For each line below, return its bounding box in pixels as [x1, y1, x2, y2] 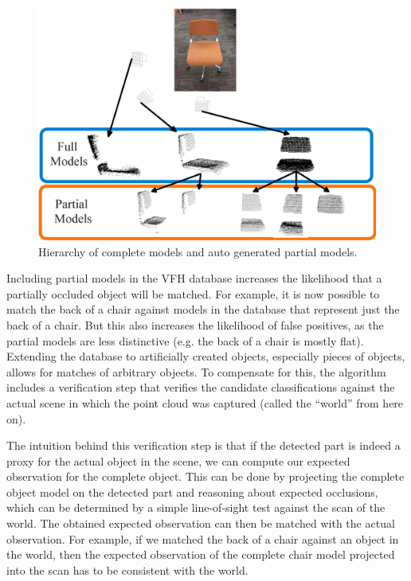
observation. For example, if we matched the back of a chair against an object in [6, 530, 399, 547]
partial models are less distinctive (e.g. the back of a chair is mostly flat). [6, 332, 364, 349]
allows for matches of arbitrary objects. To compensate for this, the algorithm [6, 363, 386, 380]
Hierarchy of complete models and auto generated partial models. [38, 243, 358, 259]
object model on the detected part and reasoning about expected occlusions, [6, 483, 378, 500]
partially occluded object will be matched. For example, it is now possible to [6, 285, 380, 302]
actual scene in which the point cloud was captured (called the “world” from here [6, 394, 404, 411]
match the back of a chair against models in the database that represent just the [6, 301, 400, 318]
